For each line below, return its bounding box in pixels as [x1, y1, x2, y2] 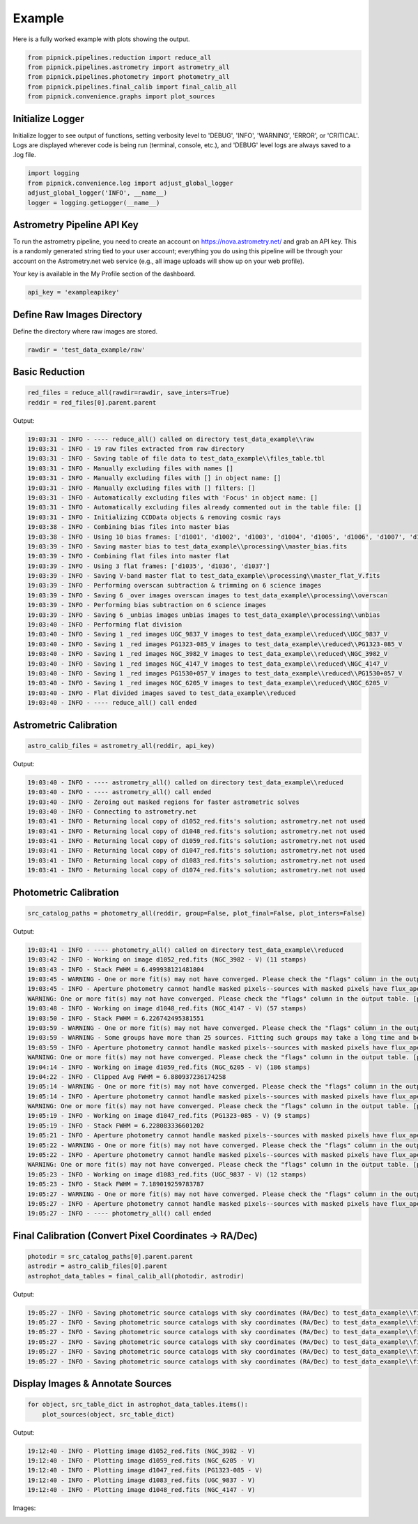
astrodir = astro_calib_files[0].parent [27, 1262, 167, 1270]
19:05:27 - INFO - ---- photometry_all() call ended [27, 1209, 212, 1218]
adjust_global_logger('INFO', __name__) [27, 189, 167, 197]
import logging [27, 170, 79, 177]
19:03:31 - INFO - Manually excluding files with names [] [27, 464, 233, 472]
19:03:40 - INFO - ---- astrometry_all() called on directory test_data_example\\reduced [27, 778, 344, 786]
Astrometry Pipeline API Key [13, 218, 139, 230]
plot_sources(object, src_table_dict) [42, 1410, 175, 1418]
